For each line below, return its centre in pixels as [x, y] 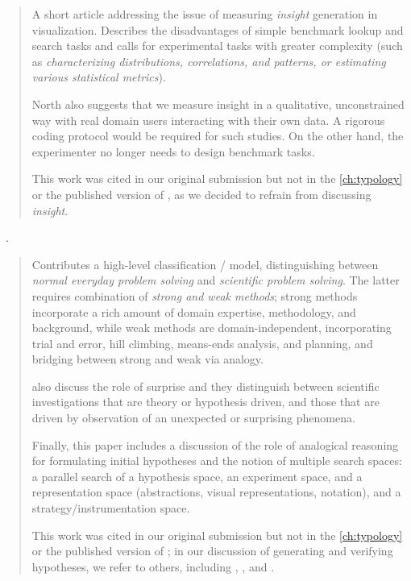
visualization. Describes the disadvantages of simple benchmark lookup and [218, 29]
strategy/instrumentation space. [111, 508]
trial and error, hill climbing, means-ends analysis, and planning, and [202, 343]
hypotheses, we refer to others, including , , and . [153, 566]
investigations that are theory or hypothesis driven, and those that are [205, 402]
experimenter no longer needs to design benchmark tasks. [173, 151]
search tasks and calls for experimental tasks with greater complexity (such [217, 46]
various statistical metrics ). [99, 77]
